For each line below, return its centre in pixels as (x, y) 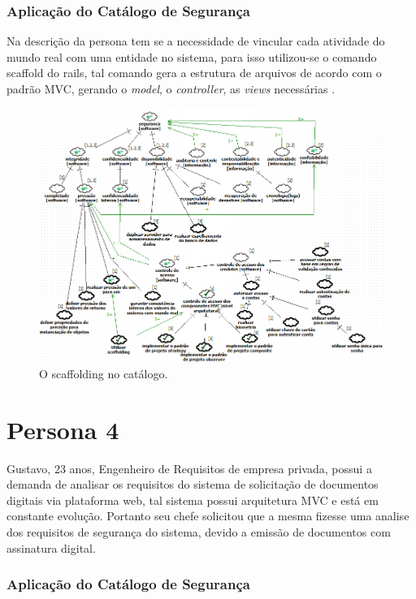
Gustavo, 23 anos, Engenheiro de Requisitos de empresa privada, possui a (189, 468)
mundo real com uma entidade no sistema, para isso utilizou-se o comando (192, 56)
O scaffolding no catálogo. (104, 373)
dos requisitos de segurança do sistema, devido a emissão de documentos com (199, 531)
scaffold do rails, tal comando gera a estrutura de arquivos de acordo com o (194, 73)
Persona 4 (63, 429)
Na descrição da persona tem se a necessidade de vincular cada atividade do (196, 41)
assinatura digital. (51, 547)
